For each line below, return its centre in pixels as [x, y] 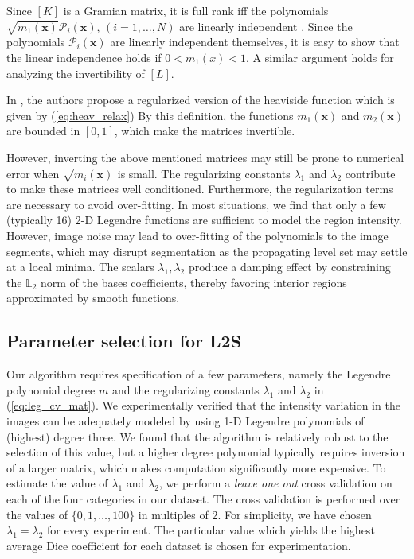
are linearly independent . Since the [266, 26]
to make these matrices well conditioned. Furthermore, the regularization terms [200, 189]
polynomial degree [51, 389]
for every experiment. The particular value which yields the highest [211, 530]
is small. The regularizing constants [204, 173]
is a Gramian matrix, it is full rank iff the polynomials [196, 10]
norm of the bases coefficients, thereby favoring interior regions [194, 282]
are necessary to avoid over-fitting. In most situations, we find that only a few [196, 204]
